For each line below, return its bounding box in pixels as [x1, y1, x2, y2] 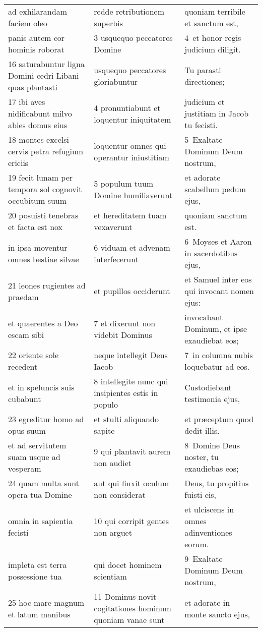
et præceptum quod [184, 413, 254, 425]
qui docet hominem [94, 558, 162, 570]
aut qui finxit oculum [94, 477, 169, 489]
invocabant [184, 311, 223, 323]
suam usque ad [8, 451, 60, 463]
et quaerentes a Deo [8, 317, 78, 329]
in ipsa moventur [8, 241, 68, 253]
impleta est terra [8, 558, 67, 570]
